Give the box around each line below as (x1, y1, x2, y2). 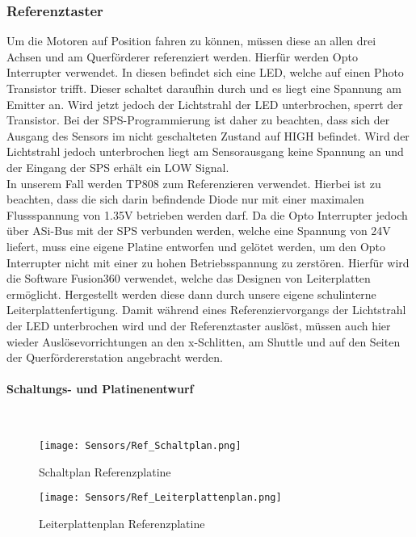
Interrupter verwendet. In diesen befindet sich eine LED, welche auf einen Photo (6, 64, 404, 81)
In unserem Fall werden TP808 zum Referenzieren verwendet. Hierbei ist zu (6, 174, 381, 191)
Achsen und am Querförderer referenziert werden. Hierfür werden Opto (6, 48, 358, 65)
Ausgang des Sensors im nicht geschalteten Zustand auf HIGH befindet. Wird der (6, 127, 410, 144)
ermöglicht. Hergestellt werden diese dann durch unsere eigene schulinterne (6, 285, 376, 302)
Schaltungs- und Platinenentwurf (6, 380, 194, 397)
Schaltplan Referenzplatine (39, 463, 171, 480)
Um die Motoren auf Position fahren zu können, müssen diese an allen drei (6, 32, 376, 49)
